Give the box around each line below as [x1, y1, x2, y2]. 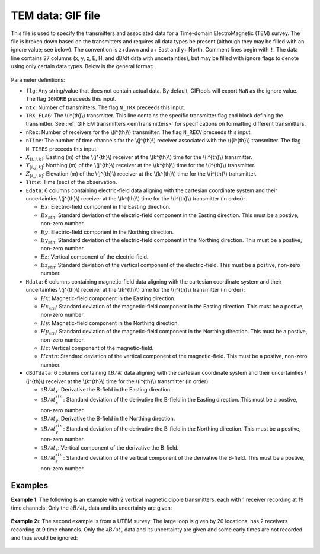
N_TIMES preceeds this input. [25, 145, 98, 152]
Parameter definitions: [11, 76, 65, 83]
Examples [11, 480, 49, 491]
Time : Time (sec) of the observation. [25, 179, 117, 186]
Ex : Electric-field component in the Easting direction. [40, 203, 171, 211]
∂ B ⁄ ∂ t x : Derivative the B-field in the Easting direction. [40, 386, 172, 394]
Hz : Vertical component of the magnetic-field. [40, 345, 154, 351]
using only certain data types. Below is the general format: [11, 63, 154, 70]
